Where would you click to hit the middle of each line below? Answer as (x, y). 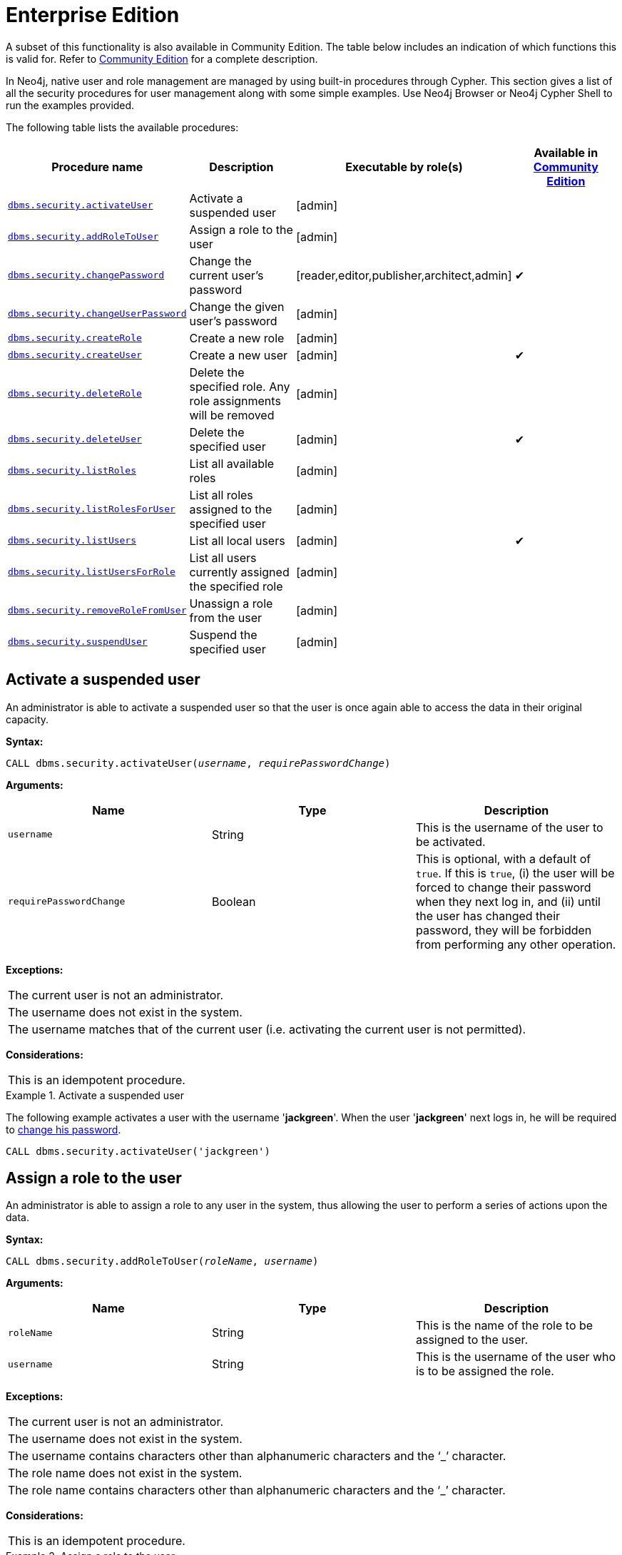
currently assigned (239, 572)
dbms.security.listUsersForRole (92, 572)
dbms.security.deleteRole (75, 394)
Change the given (237, 306)
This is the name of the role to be (504, 1326)
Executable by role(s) (404, 167)
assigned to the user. (472, 1340)
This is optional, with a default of (503, 858)
